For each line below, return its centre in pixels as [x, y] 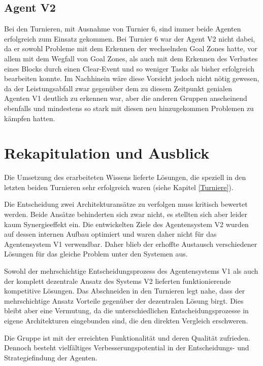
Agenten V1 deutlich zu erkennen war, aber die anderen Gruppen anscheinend [126, 98]
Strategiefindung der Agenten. [51, 357]
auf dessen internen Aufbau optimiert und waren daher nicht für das [110, 234]
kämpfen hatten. [30, 118]
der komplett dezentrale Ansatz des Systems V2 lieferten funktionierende [118, 281]
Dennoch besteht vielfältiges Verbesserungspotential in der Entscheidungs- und [127, 347]
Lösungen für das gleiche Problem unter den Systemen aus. [96, 254]
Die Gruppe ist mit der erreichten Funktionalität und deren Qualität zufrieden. [127, 337]
